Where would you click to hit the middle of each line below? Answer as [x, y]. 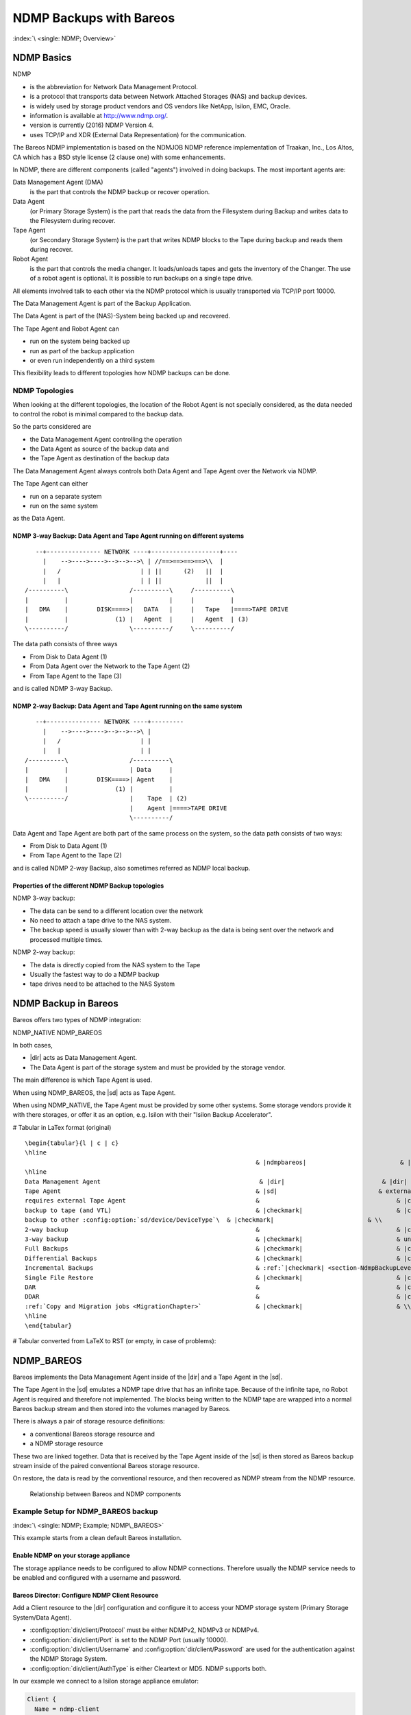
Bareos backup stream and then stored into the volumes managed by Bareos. [122, 1408]
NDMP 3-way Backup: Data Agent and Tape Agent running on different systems [128, 536]
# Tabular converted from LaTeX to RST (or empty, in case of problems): [114, 1340]
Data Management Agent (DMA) [58, 182]
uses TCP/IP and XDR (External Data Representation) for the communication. [138, 134]
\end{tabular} [48, 1325]
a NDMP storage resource [66, 1443]
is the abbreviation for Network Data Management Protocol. [114, 86]
